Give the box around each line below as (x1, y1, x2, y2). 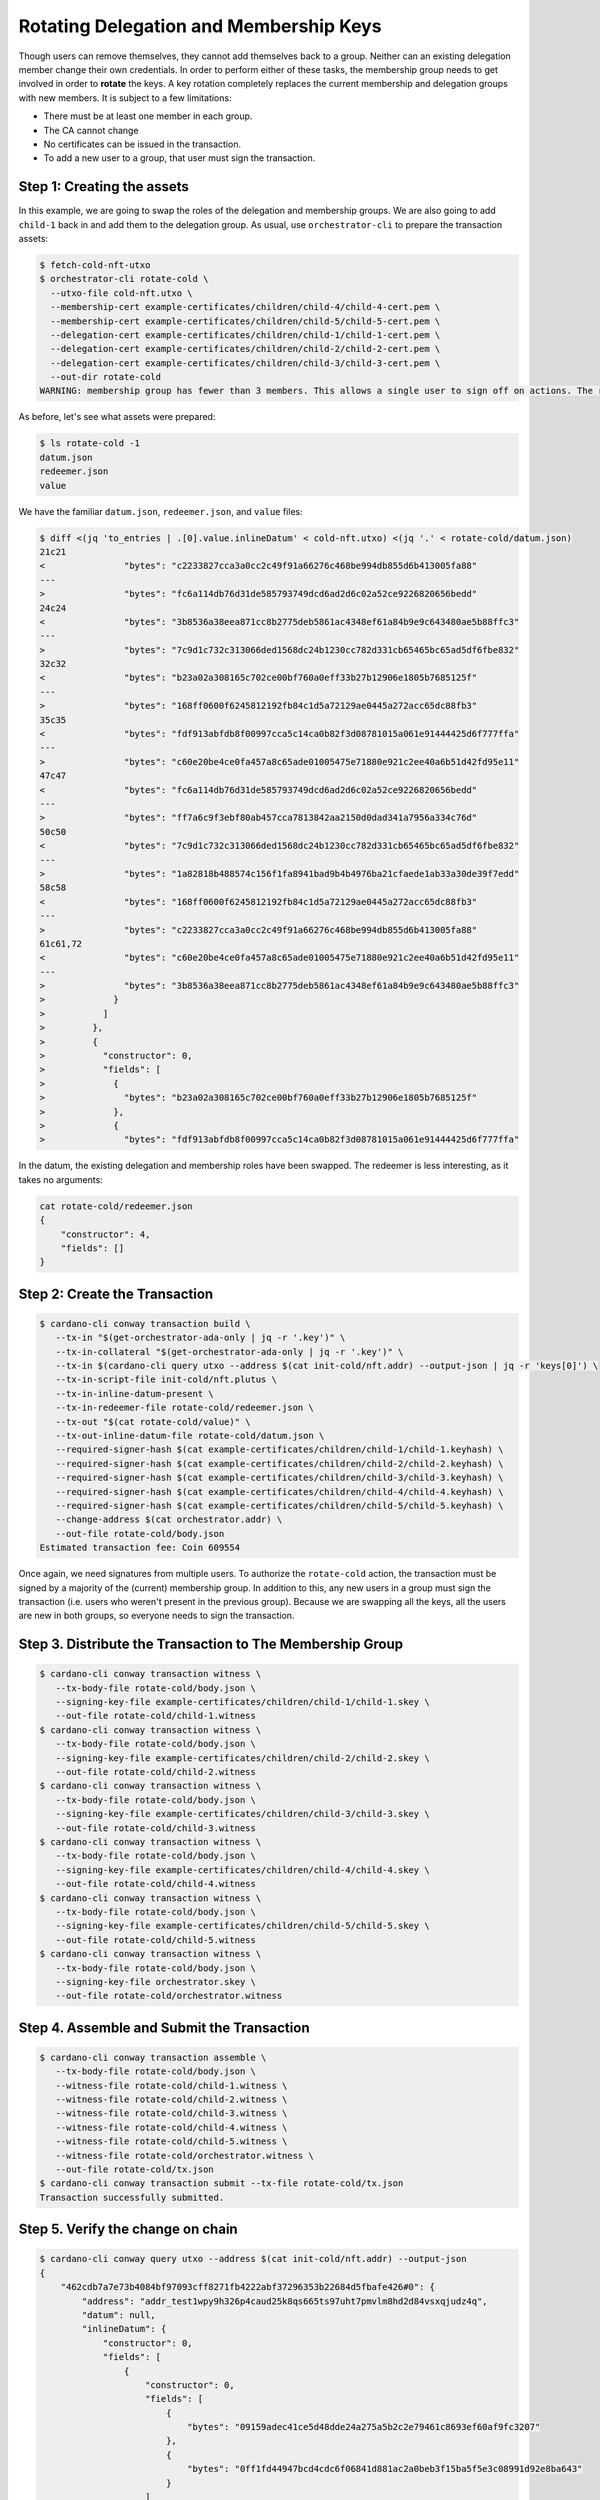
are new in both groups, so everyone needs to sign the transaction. (18, 1610, 295, 1622)
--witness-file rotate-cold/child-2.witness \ (55, 2094, 288, 2105)
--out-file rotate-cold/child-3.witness (55, 1822, 257, 1834)
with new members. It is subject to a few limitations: (18, 91, 232, 104)
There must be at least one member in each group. (43, 110, 253, 122)
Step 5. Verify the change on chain (18, 2221, 239, 2238)
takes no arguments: (18, 1173, 104, 1185)
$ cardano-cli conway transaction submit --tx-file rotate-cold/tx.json (39, 2178, 404, 2189)
